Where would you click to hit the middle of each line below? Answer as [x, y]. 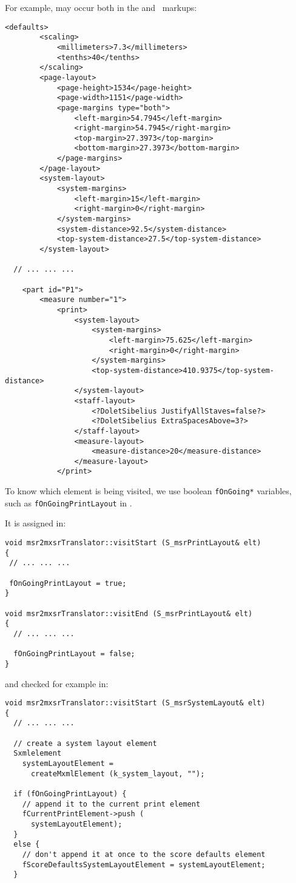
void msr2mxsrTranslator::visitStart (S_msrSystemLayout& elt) [135, 703]
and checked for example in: [57, 683]
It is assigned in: [35, 523]
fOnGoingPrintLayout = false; [74, 654]
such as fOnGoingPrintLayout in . [69, 502]
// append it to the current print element [111, 804]
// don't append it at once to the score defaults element [144, 854]
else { [27, 844]
